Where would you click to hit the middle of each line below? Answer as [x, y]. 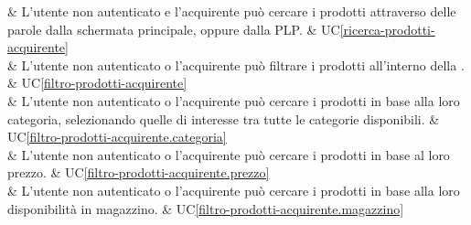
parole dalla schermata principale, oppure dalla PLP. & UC [174, 29]
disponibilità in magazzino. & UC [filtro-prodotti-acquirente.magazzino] [206, 208]
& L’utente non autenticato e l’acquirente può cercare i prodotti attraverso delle [232, 11]
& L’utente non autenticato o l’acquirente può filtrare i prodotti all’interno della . [236, 64]
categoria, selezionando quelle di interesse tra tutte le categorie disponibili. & [224, 118]
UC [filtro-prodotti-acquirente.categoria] [117, 137]
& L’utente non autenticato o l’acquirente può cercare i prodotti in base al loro [229, 154]
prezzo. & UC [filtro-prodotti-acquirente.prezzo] [139, 172]
